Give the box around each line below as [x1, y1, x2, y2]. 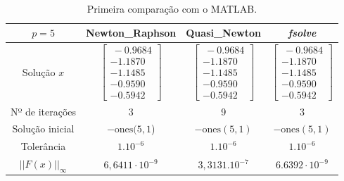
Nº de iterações [11, 104, 77, 118]
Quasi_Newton [186, 25, 261, 40]
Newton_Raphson [86, 25, 177, 40]
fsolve [288, 25, 317, 40]
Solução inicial [12, 121, 75, 136]
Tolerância [20, 139, 66, 154]
